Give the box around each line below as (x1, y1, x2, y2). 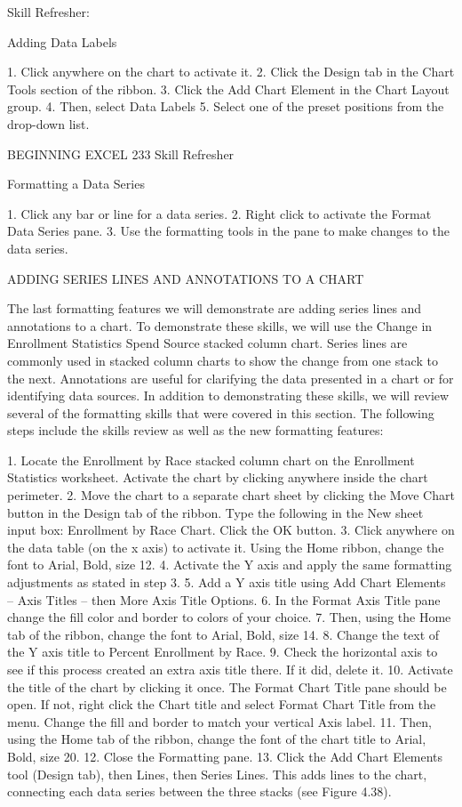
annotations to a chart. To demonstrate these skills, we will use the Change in (7, 316, 433, 335)
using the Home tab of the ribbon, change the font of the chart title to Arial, (7, 730, 426, 748)
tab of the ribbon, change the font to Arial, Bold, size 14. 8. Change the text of (7, 625, 440, 643)
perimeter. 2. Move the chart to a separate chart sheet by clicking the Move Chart (7, 486, 455, 504)
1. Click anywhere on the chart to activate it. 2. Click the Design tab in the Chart (7, 62, 455, 81)
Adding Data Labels (7, 32, 117, 51)
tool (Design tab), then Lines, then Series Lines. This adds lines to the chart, (7, 764, 427, 783)
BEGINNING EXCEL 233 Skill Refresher (7, 144, 235, 163)
